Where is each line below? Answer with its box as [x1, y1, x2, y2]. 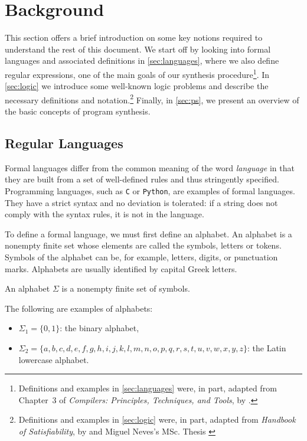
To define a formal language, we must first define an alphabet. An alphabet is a [5, 227, 292, 240]
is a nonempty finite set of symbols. [61, 282, 190, 295]
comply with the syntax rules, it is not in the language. [5, 208, 204, 220]
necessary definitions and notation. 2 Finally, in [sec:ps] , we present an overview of [5, 92, 299, 106]
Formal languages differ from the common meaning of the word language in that [5, 161, 295, 174]
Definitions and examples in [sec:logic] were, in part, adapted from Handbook [18, 413, 296, 426]
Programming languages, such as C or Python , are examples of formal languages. [5, 184, 295, 197]
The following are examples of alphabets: [5, 302, 153, 314]
